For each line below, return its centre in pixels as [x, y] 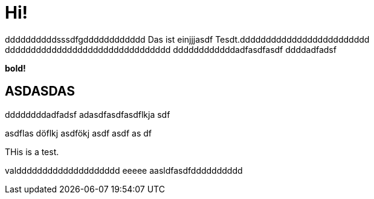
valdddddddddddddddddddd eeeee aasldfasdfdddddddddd [124, 170]
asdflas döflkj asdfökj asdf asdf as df [78, 133]
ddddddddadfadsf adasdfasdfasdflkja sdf [88, 114]
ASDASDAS [40, 91]
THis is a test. [32, 152]
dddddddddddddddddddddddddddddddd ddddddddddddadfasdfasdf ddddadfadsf [171, 49]
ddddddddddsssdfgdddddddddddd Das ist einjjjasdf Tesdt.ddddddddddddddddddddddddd [187, 39]
